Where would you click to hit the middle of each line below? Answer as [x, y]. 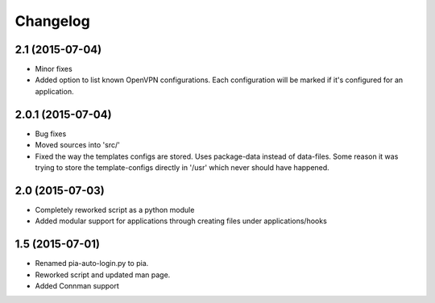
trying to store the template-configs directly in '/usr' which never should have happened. [182, 167]
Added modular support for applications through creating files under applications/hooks [181, 221]
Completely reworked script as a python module [115, 210]
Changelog [52, 21]
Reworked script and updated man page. [103, 275]
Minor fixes [54, 69]
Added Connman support [77, 285]
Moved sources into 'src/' [77, 145]
